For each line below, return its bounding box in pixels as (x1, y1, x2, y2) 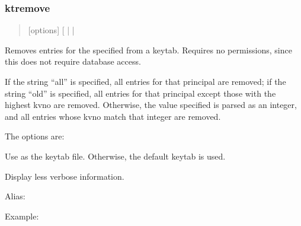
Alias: (5, 190, 25, 202)
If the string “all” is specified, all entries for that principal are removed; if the (5, 75, 286, 87)
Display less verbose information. (5, 170, 124, 182)
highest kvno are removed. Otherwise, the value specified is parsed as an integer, (5, 98, 297, 111)
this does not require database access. (5, 55, 141, 68)
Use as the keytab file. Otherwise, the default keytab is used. (5, 149, 226, 162)
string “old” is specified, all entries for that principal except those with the (5, 87, 276, 99)
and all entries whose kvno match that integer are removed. (5, 110, 221, 122)
